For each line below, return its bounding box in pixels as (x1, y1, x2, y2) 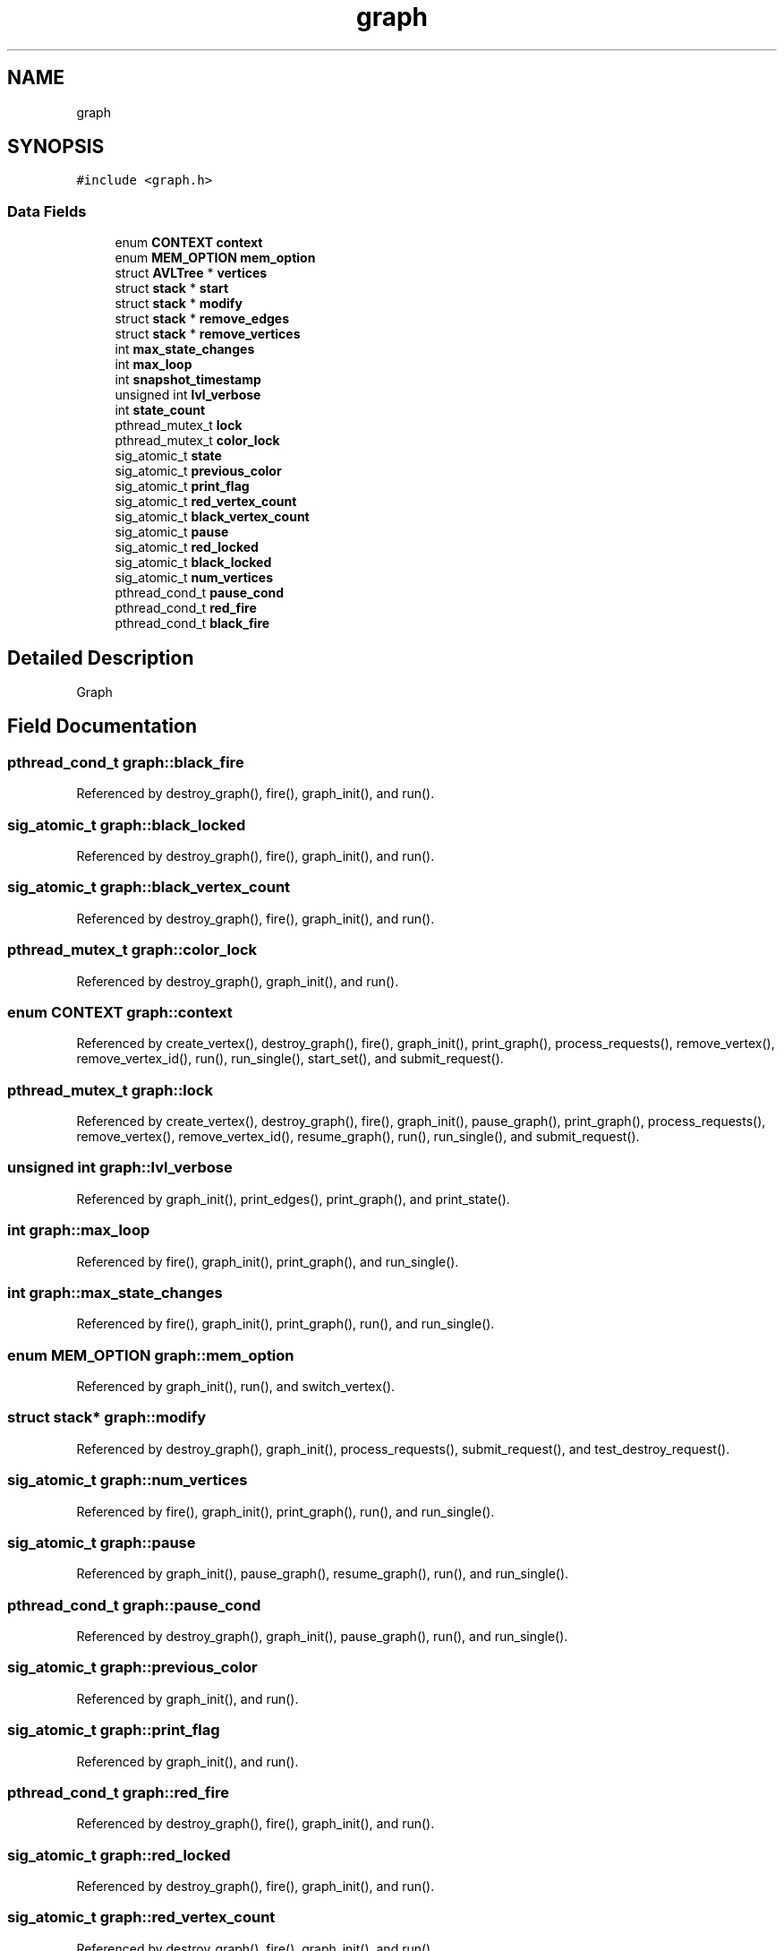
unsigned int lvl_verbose (115, 387, 261, 403)
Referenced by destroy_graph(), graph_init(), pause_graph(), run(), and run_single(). (76, 1629, 568, 1644)
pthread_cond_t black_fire (115, 615, 270, 632)
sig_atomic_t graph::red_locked (7, 1845, 231, 1864)
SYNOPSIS (7, 135, 105, 159)
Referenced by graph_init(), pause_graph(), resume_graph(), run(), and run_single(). (76, 1566, 569, 1582)
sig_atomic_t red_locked (115, 539, 259, 555)
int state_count (115, 402, 206, 418)
